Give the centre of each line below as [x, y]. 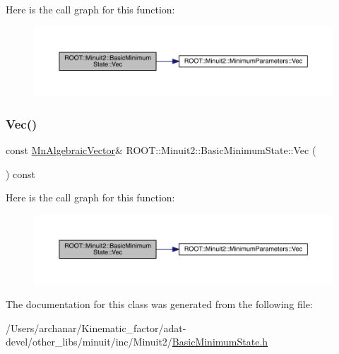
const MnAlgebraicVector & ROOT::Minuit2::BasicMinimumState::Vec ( [161, 150]
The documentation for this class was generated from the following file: [159, 304]
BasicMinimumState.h [220, 342]
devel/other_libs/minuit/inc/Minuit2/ [89, 342]
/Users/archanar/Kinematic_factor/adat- [96, 328]
